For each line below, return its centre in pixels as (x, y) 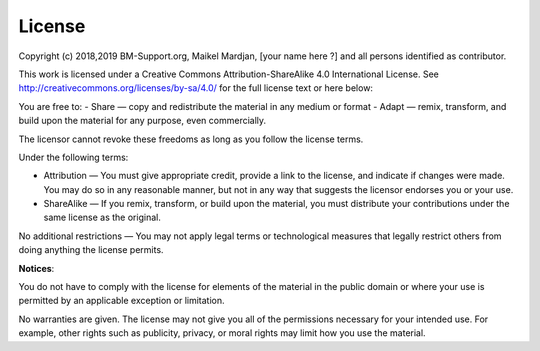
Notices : (36, 268)
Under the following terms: (73, 157)
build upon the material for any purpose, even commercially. (142, 121)
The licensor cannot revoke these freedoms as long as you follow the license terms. (191, 139)
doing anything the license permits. (91, 250)
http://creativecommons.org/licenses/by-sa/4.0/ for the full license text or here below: (196, 88)
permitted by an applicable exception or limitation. (121, 301)
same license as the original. (102, 217)
